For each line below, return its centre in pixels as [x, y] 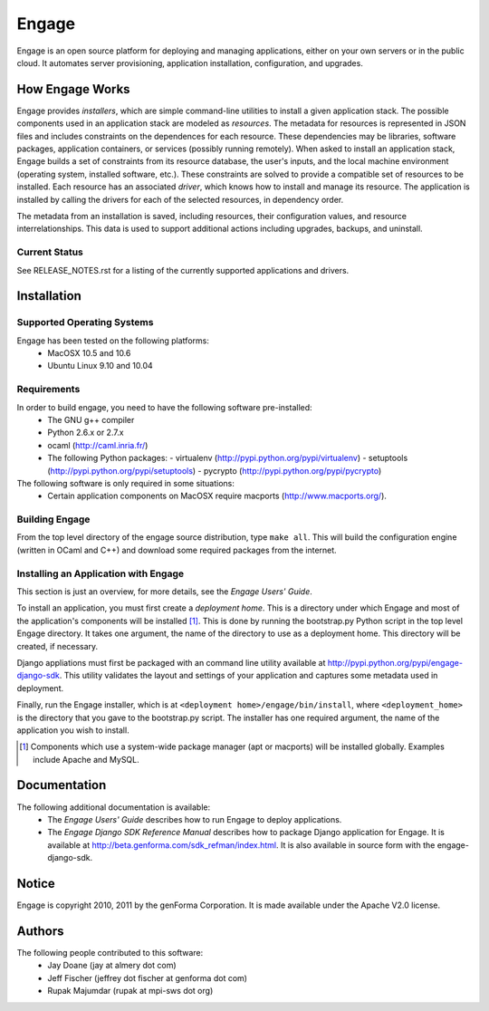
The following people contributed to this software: [110, 952]
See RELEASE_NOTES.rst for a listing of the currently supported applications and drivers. [183, 270]
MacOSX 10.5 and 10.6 [89, 353]
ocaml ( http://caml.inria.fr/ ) [98, 445]
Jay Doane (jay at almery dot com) [112, 966]
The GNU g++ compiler [91, 419]
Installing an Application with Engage [101, 573]
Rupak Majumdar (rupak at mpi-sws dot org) [130, 991]
